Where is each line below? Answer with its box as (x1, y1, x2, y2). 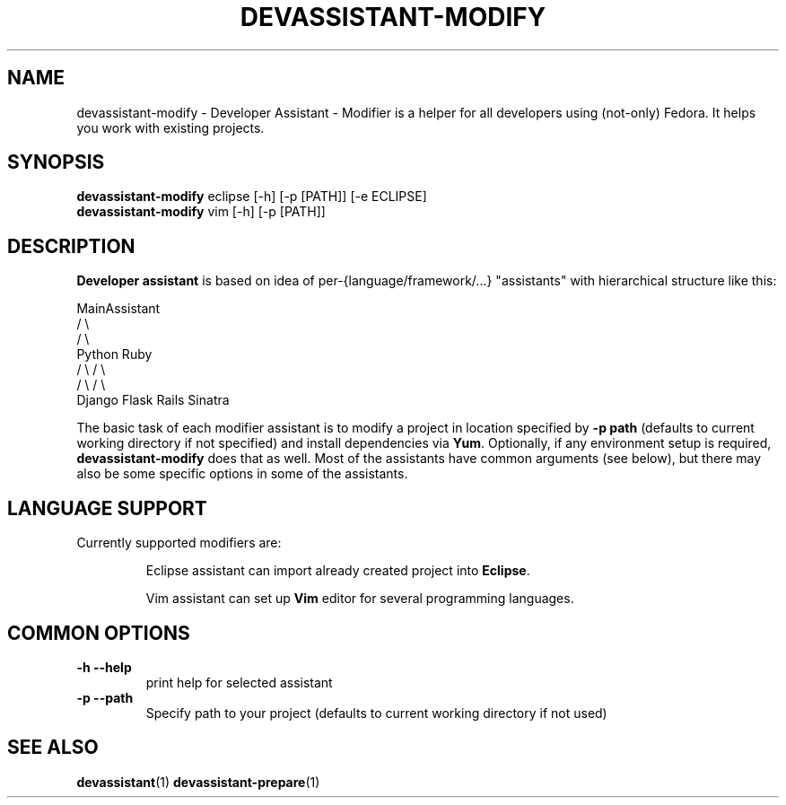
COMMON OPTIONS (7, 621, 190, 644)
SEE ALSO (7, 736, 99, 759)
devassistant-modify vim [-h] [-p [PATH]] (76, 204, 326, 220)
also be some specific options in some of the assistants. (76, 466, 408, 482)
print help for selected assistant (145, 674, 333, 690)
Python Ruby (76, 346, 153, 363)
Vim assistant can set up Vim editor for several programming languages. (145, 591, 574, 607)
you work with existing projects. (76, 119, 265, 136)
